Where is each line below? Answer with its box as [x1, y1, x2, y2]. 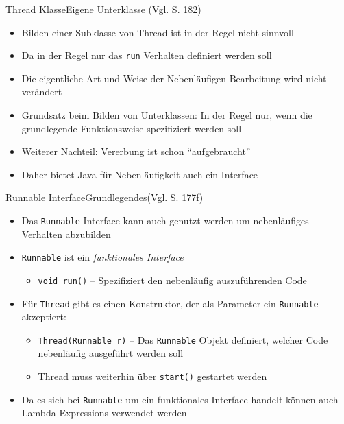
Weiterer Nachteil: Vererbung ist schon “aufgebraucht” [21, 144, 251, 158]
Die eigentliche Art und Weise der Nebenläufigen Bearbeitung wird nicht [21, 71, 327, 85]
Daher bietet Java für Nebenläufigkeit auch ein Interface [21, 167, 258, 181]
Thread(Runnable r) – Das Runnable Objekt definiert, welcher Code [38, 332, 328, 346]
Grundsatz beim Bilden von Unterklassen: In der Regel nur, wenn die [21, 108, 312, 122]
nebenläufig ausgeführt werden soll [38, 346, 184, 360]
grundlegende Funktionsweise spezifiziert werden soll [21, 121, 242, 135]
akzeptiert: [21, 309, 66, 324]
